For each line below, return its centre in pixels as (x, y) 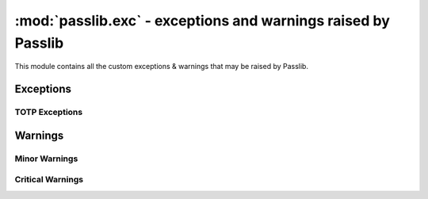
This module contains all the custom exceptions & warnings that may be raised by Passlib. (162, 67)
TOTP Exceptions (49, 113)
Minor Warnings (46, 159)
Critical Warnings (49, 180)
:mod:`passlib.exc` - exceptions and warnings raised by (202, 21)
